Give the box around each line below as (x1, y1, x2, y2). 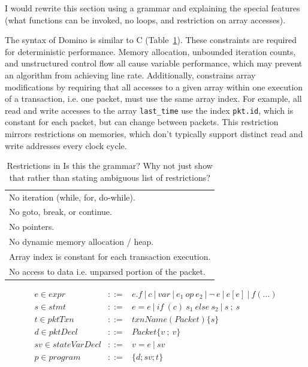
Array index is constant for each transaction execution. (9, 250, 211, 262)
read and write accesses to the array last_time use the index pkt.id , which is (5, 104, 294, 116)
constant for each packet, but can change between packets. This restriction (5, 116, 279, 128)
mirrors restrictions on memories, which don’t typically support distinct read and (5, 128, 303, 139)
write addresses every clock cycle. (5, 139, 127, 151)
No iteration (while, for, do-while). (9, 190, 135, 203)
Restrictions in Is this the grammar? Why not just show (7, 159, 213, 172)
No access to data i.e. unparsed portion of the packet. (9, 265, 206, 277)
